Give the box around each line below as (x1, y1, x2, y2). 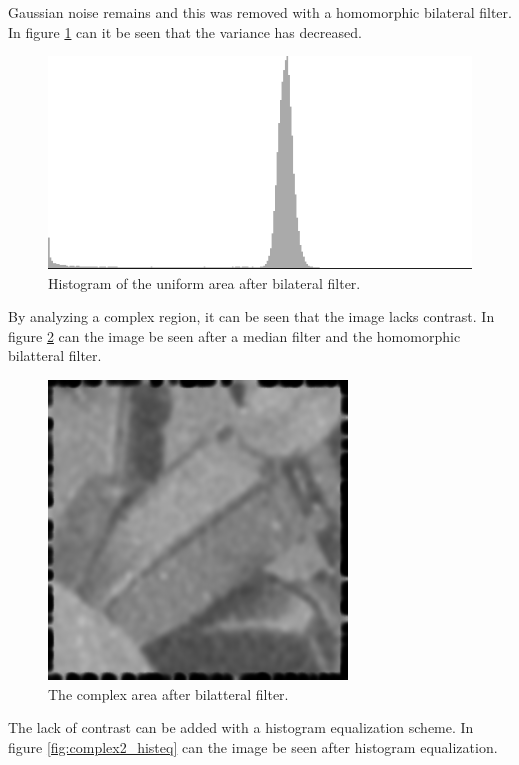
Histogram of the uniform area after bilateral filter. (48, 272, 361, 293)
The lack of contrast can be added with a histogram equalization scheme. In (8, 717, 474, 738)
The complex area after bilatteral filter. (48, 683, 289, 704)
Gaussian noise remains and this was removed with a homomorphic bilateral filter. (8, 2, 512, 22)
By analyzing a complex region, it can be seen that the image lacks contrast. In (8, 306, 495, 327)
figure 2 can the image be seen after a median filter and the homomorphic (8, 325, 461, 346)
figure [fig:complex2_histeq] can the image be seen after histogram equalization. (8, 736, 498, 757)
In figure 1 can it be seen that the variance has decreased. (8, 21, 362, 42)
